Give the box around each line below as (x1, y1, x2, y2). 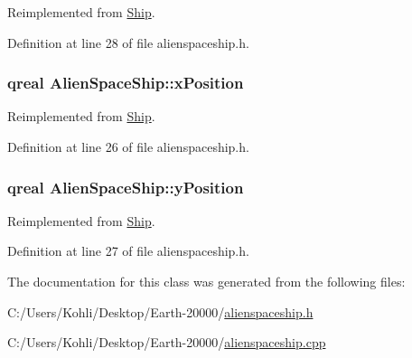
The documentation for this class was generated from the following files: (7, 272, 406, 290)
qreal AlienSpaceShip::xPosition (7, 71, 244, 94)
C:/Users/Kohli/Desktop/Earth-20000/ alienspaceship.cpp (7, 333, 326, 352)
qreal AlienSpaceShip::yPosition (7, 175, 244, 198)
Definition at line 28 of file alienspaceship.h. (7, 33, 249, 52)
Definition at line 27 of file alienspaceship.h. (7, 241, 249, 260)
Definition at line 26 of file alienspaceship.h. (7, 137, 249, 155)
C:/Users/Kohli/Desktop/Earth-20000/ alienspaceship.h (7, 302, 314, 321)
